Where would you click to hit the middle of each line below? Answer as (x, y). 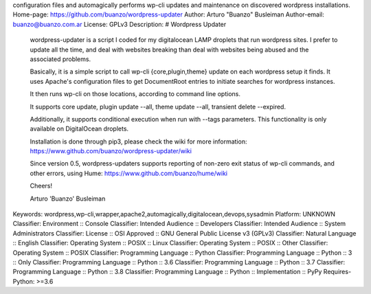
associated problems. (60, 59)
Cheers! (41, 186)
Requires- (337, 272)
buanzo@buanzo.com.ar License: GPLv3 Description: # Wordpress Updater (120, 24)
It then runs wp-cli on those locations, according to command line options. (135, 94)
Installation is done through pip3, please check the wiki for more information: (138, 142)
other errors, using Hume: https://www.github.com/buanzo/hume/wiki (129, 173)
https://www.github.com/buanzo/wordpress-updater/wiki (111, 151)
